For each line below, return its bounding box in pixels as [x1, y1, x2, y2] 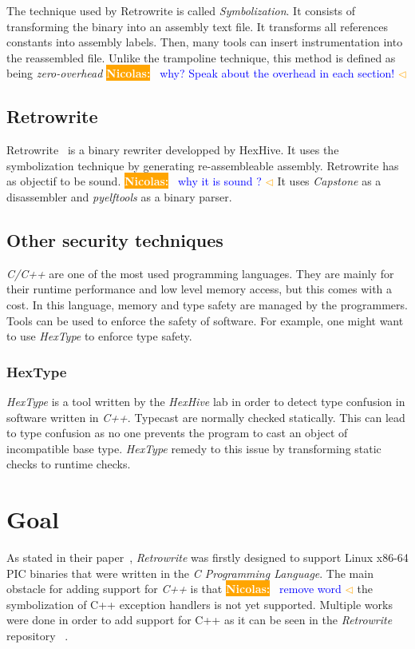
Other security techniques [6, 227, 223, 252]
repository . [6, 627, 69, 643]
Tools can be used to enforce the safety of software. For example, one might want [6, 312, 404, 328]
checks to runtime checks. [6, 456, 131, 472]
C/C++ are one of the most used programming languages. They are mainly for [6, 265, 394, 281]
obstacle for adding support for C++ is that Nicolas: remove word [6, 580, 342, 597]
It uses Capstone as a [277, 173, 381, 189]
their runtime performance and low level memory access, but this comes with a [6, 281, 393, 297]
